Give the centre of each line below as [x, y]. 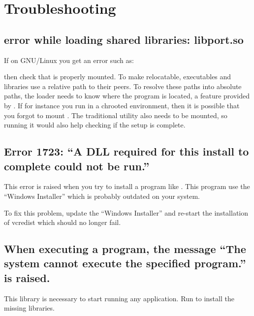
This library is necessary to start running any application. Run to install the [119, 298]
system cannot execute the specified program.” [125, 263]
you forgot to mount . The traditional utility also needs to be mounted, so [116, 115]
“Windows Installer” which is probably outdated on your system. [102, 196]
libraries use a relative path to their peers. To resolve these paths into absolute [123, 86]
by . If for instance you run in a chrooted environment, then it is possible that [122, 105]
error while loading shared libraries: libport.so [124, 39]
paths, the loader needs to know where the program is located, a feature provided [127, 96]
